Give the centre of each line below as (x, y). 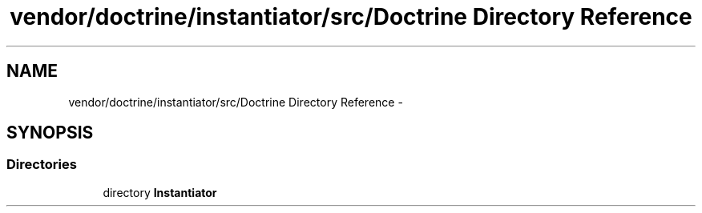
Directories (42, 165)
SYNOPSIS (50, 133)
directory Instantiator (160, 192)
